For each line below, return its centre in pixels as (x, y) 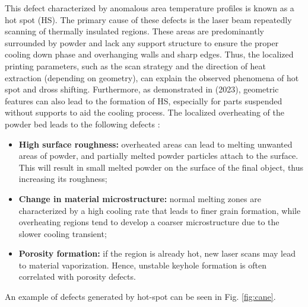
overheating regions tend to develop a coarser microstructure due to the (149, 222)
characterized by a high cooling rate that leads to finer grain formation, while (160, 210)
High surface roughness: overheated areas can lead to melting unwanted (155, 144)
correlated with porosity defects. (77, 276)
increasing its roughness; (63, 179)
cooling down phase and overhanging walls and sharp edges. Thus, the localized (149, 54)
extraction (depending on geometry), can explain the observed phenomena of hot (152, 77)
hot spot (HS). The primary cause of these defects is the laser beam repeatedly (148, 19)
